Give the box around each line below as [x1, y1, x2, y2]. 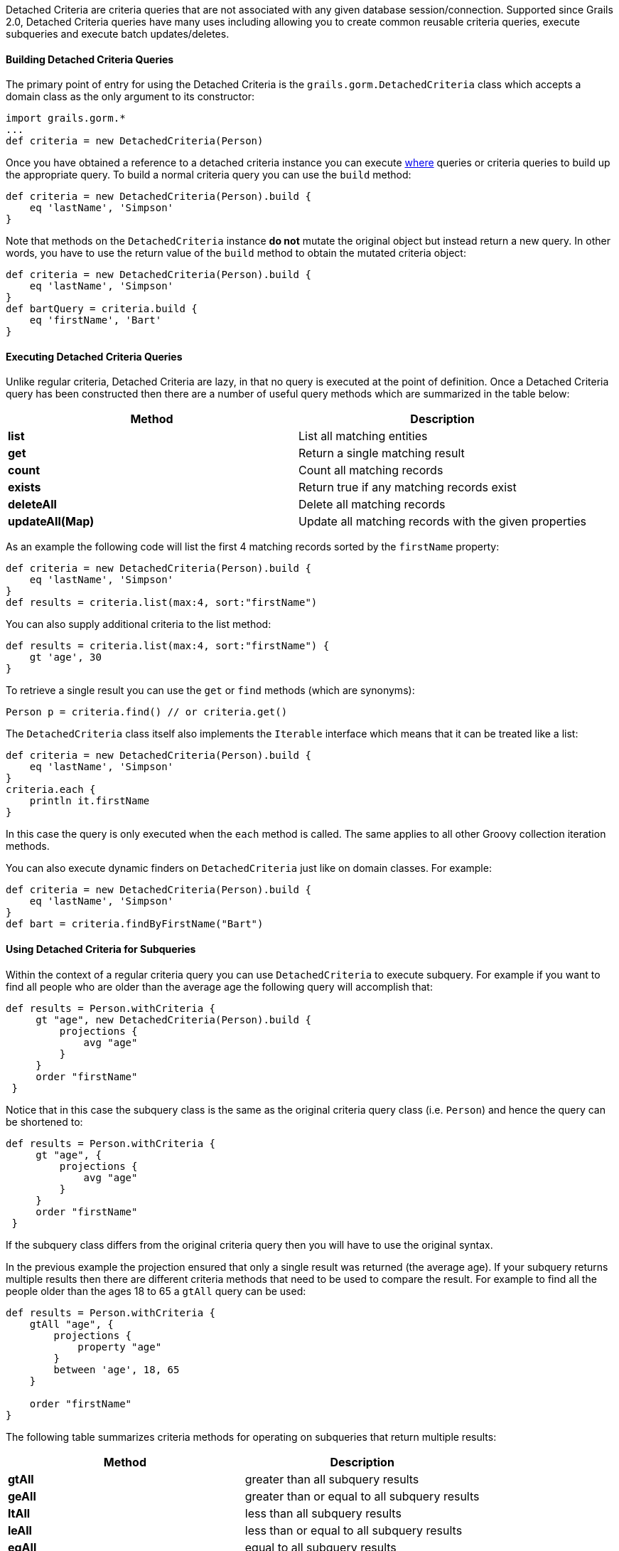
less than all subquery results [244, 1505, 402, 1520]
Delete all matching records [298, 497, 446, 512]
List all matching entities [298, 429, 428, 444]
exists [8, 480, 41, 495]
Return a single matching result [298, 446, 465, 461]
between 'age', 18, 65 [53, 1363, 180, 1375]
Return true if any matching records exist [298, 480, 517, 495]
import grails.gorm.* [6, 112, 126, 124]
